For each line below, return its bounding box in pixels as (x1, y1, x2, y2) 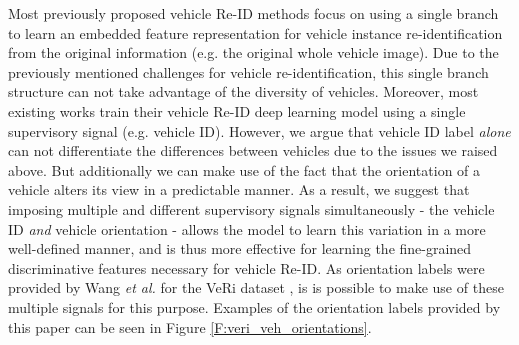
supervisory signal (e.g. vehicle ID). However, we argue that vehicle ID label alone (8, 120, 511, 141)
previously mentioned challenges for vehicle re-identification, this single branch (8, 61, 489, 82)
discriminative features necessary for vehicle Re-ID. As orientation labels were (8, 257, 485, 278)
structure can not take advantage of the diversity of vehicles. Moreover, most (8, 81, 479, 102)
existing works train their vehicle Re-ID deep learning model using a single (8, 100, 466, 121)
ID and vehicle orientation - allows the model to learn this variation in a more (8, 218, 486, 239)
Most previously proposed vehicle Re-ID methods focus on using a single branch (8, 3, 499, 23)
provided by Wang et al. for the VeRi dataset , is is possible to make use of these (8, 277, 504, 298)
